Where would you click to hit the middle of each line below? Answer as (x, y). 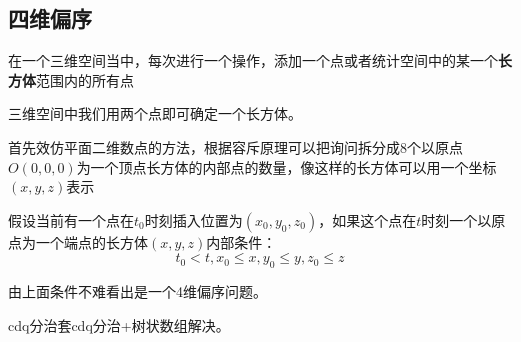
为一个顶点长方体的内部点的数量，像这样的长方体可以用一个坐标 (286, 166)
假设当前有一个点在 (71, 219)
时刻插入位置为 (193, 219)
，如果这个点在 (367, 219)
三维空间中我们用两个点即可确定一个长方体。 (155, 113)
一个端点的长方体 (91, 241)
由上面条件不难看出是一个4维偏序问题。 (137, 291)
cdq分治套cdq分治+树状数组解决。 (119, 324)
